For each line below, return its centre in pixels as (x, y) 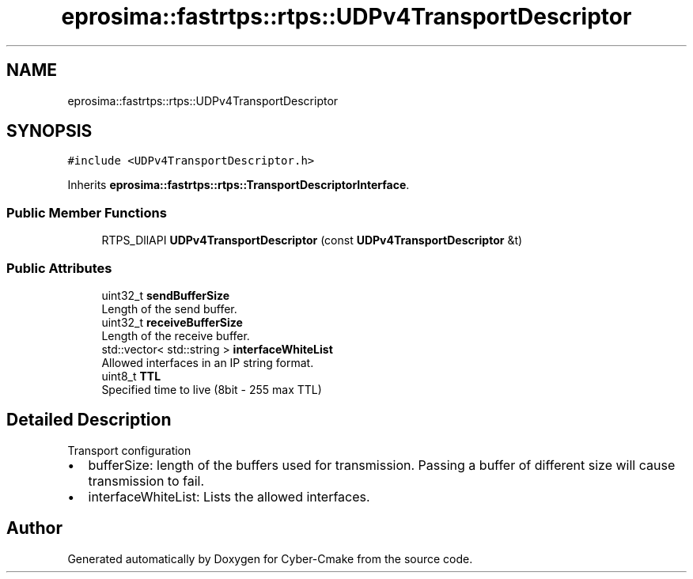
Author (34, 528)
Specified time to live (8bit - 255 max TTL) (212, 389)
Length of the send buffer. (169, 308)
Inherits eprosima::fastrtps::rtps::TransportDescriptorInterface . (239, 185)
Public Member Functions (87, 212)
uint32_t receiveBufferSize (172, 322)
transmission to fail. (146, 481)
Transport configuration (129, 450)
